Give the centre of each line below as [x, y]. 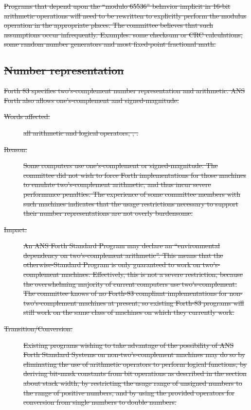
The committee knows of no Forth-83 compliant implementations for [125, 293]
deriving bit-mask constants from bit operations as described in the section [135, 373]
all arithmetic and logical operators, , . [81, 132]
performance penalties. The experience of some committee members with [132, 194]
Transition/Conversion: [38, 329]
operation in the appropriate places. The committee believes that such [109, 25]
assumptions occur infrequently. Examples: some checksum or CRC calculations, [123, 34]
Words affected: [27, 116]
